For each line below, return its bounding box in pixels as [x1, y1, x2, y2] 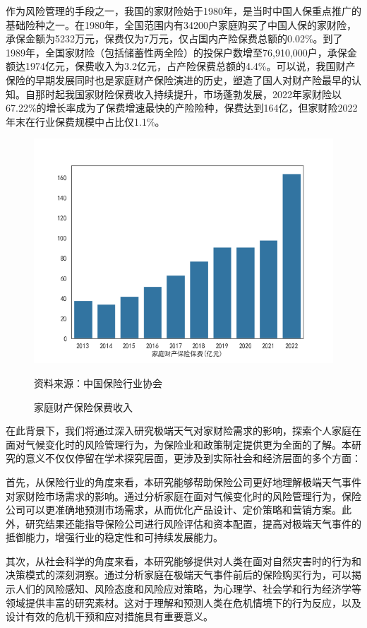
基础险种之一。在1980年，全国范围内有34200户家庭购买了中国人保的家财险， [6, 17, 356, 32]
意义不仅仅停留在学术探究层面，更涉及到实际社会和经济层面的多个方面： [25, 451, 361, 466]
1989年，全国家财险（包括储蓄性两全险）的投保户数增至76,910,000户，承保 [6, 45, 347, 59]
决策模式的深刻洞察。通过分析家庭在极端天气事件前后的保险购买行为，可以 [6, 567, 351, 582]
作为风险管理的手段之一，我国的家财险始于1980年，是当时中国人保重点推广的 [6, 4, 361, 18]
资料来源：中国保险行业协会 [34, 375, 162, 390]
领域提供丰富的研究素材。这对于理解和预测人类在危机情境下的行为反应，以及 [6, 595, 361, 610]
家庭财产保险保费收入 [34, 399, 133, 414]
